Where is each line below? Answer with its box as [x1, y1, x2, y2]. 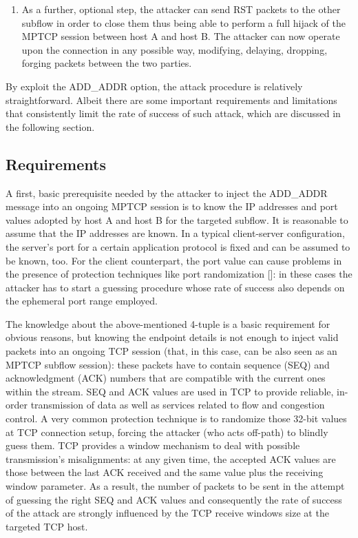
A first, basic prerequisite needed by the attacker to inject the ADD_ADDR [6, 185, 328, 200]
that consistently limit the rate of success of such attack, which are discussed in [6, 106, 341, 121]
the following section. [6, 119, 95, 134]
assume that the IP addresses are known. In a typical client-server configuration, [6, 226, 345, 240]
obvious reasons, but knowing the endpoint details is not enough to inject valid [6, 330, 339, 344]
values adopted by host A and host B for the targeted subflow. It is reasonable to [6, 212, 348, 227]
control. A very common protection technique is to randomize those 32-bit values [6, 411, 347, 426]
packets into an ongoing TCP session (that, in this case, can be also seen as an [6, 344, 337, 358]
